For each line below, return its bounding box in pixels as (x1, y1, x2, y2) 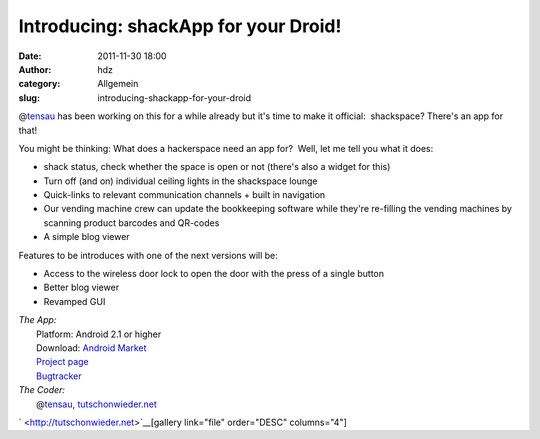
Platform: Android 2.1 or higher (36, 328, 162, 340)
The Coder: (18, 384, 65, 396)
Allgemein (97, 78, 139, 90)
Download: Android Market (36, 341, 147, 354)
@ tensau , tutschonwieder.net (36, 398, 157, 410)
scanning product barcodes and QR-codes (43, 216, 220, 229)
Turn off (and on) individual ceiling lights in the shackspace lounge (43, 175, 318, 187)
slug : (18, 91, 40, 104)
